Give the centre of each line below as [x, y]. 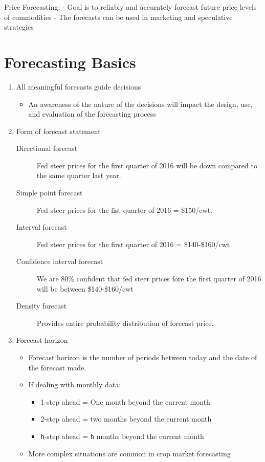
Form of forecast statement [58, 131]
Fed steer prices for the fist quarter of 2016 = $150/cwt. [125, 210]
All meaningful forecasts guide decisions [79, 86]
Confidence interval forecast [60, 261]
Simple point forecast [49, 193]
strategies [19, 27]
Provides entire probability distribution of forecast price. [125, 323]
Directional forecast [47, 148]
